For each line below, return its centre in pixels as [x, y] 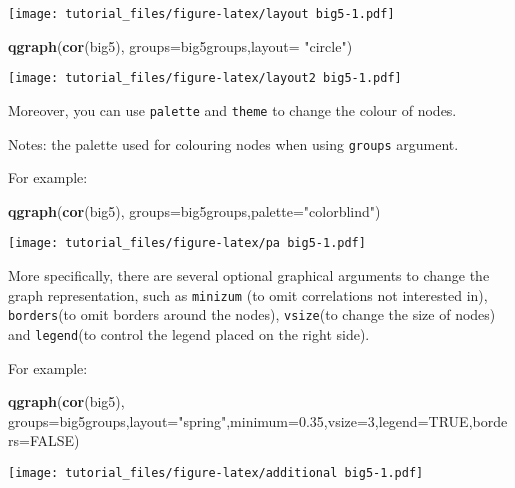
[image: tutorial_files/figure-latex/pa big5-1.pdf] [187, 243]
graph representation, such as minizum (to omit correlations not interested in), [248, 294]
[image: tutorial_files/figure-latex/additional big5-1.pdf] [216, 473]
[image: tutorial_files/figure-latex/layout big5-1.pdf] [201, 14]
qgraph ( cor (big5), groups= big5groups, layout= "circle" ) [180, 45]
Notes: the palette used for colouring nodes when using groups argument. [233, 143]
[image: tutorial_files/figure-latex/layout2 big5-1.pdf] [205, 78]
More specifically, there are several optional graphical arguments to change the [249, 275]
